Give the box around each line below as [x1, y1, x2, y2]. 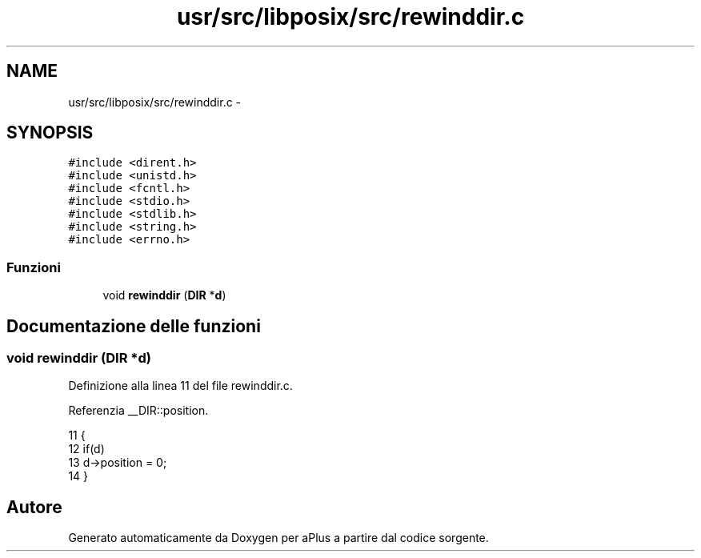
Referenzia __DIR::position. [68, 403, 209, 418]
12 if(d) [68, 442, 105, 456]
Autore [6, 496, 62, 517]
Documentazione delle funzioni [6, 315, 261, 336]
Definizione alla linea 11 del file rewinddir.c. [68, 379, 293, 393]
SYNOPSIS [6, 122, 94, 143]
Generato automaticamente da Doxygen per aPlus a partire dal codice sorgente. [68, 531, 489, 545]
